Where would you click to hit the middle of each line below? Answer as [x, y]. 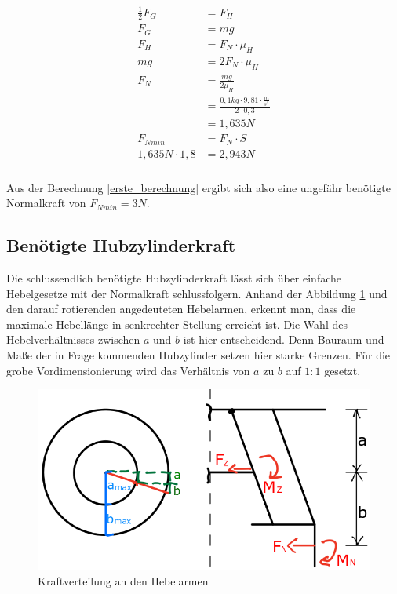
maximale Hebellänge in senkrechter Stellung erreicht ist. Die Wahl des [177, 324]
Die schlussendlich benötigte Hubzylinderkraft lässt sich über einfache [174, 278]
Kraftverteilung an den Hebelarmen [123, 580]
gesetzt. [342, 370]
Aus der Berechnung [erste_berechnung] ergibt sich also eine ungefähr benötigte [198, 187]
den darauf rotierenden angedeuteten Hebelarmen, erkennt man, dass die [181, 309]
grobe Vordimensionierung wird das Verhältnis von [128, 370]
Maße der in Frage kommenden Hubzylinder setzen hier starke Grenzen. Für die [198, 355]
